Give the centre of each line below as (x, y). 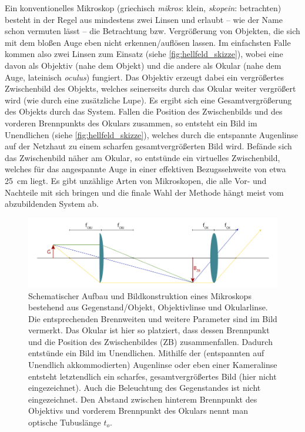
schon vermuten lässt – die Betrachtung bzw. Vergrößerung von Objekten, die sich (152, 31)
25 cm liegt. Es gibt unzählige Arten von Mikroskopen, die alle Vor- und (136, 180)
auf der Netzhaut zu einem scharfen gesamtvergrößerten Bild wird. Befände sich (148, 146)
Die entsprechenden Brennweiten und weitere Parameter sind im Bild (153, 318)
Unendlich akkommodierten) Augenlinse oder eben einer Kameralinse (153, 365)
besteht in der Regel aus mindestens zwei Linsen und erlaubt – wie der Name (144, 19)
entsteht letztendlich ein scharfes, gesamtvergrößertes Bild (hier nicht (152, 376)
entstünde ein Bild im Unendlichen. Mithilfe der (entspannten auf (146, 353)
